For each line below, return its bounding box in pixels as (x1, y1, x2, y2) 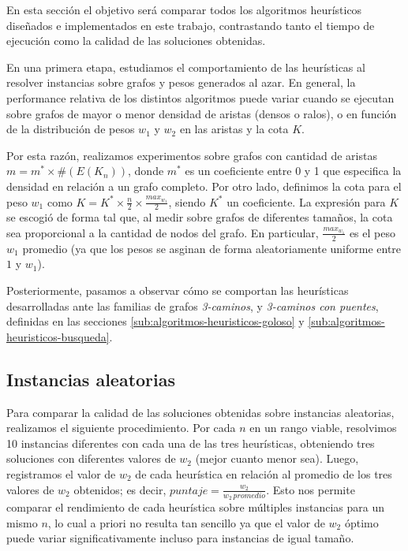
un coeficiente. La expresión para (226, 193, 386, 210)
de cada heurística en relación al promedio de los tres (135, 465, 392, 482)
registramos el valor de (6, 465, 116, 482)
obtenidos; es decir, (73, 481, 167, 497)
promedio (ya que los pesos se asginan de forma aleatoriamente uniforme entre (22, 240, 402, 256)
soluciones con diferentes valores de (6, 450, 176, 467)
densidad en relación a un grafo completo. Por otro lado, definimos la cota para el (6, 177, 402, 194)
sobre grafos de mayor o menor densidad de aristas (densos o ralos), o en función (6, 105, 397, 121)
